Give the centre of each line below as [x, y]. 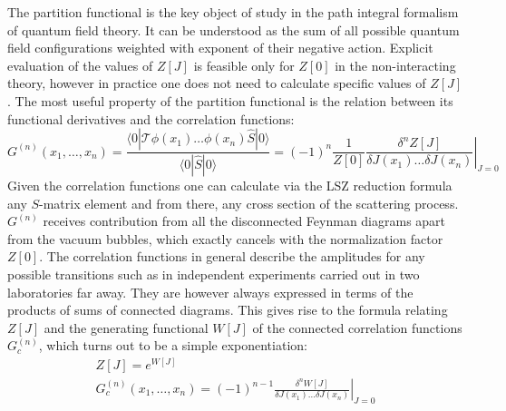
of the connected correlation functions [357, 327]
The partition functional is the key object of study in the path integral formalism [233, 12]
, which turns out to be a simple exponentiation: [173, 345]
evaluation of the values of [80, 65]
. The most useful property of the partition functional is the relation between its [230, 100]
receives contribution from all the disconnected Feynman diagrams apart [244, 221]
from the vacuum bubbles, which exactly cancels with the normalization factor [225, 238]
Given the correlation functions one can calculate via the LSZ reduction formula [230, 186]
